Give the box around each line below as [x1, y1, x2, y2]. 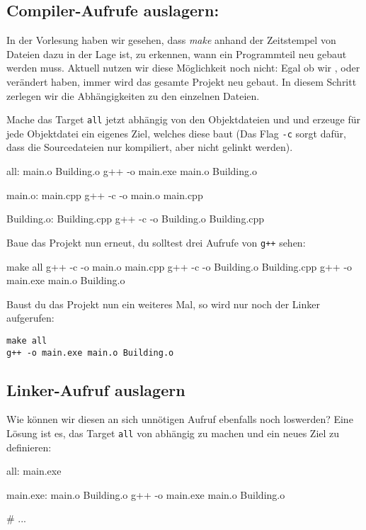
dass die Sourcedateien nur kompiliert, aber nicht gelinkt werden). [6, 140, 293, 154]
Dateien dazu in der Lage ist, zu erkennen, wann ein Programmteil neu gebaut [6, 46, 347, 61]
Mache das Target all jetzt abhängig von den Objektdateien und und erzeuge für [6, 112, 361, 127]
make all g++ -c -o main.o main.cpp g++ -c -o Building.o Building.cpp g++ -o [6, 259, 353, 274]
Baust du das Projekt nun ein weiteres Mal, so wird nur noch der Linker [6, 296, 320, 311]
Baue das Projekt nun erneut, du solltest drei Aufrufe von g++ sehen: [6, 235, 306, 249]
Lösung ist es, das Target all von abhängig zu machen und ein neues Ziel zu [6, 426, 340, 440]
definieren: [6, 439, 52, 454]
